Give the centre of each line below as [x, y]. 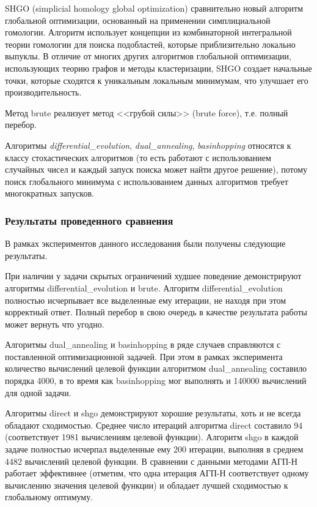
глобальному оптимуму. [49, 497]
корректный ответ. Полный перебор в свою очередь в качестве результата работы [156, 312]
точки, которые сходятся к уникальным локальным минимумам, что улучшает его [157, 80]
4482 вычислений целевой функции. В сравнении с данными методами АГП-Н [151, 461]
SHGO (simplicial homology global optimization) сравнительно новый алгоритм [154, 8]
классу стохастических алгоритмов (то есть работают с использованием [138, 157]
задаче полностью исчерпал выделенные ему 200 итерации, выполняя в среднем [154, 449]
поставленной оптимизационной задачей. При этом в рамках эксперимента [144, 356]
